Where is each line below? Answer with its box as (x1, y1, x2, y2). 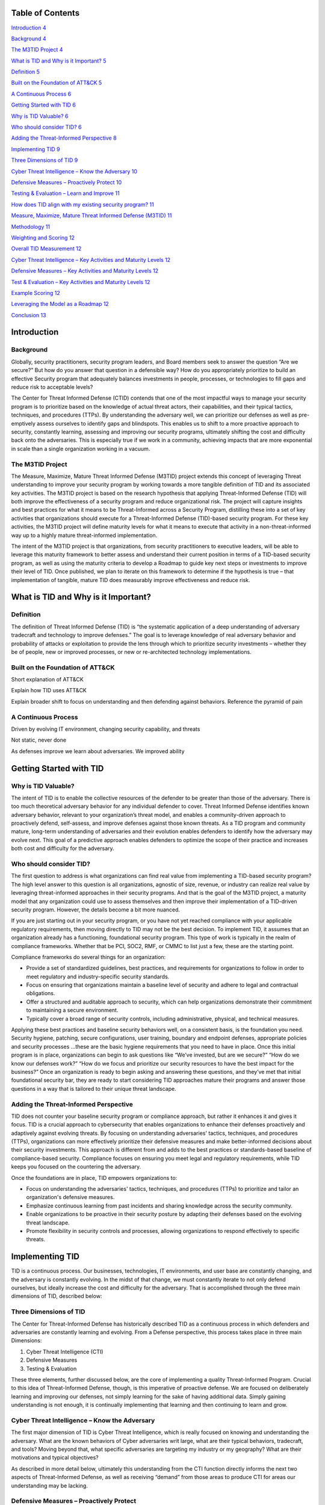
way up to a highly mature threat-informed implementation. (11, 532, 158, 539)
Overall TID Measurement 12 (11, 245, 82, 252)
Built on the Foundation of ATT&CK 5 (11, 79, 102, 87)
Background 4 (11, 35, 46, 42)
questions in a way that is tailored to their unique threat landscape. (11, 1085, 177, 1092)
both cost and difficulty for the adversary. (11, 845, 114, 852)
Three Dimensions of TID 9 (11, 157, 78, 164)
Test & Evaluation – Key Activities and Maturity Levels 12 (11, 278, 150, 285)
